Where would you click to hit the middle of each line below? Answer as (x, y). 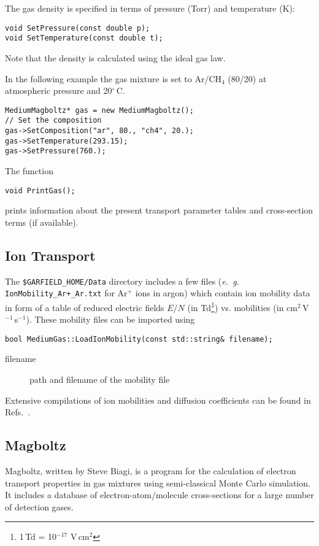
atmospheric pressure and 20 (59, 90)
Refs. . (18, 412)
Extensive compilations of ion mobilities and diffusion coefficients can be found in (158, 400)
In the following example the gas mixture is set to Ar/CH (113, 78)
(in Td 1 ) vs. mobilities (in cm (242, 306)
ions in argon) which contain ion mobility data (223, 293)
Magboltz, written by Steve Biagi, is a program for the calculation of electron (151, 471)
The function (29, 170)
